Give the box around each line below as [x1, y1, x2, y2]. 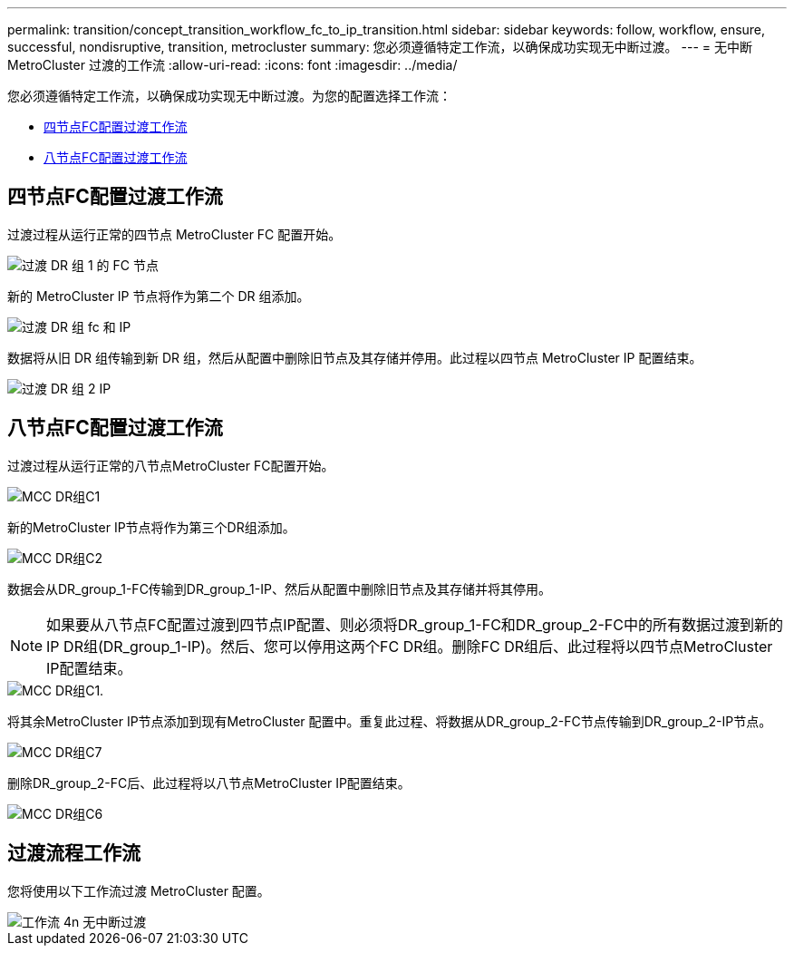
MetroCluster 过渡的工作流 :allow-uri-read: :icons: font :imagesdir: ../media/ [7, 57, 458, 73]
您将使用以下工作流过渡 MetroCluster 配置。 [7, 882, 270, 899]
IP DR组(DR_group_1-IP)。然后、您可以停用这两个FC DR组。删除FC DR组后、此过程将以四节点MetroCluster [46, 637, 773, 656]
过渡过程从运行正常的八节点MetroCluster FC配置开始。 [7, 457, 334, 473]
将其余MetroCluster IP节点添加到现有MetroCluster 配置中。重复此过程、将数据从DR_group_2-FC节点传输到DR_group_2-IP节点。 [7, 713, 772, 729]
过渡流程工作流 [7, 841, 140, 865]
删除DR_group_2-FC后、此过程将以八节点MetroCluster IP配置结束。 [7, 774, 411, 791]
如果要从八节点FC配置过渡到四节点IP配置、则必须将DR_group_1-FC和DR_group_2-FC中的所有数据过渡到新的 [46, 615, 783, 634]
